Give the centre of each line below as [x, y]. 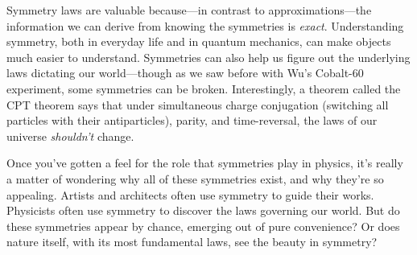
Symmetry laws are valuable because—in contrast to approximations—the [189, 10]
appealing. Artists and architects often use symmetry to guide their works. [190, 194]
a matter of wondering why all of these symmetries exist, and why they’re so [195, 178]
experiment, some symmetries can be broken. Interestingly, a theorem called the [204, 88]
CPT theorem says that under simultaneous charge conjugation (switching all [198, 104]
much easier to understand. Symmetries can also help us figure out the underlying [208, 57]
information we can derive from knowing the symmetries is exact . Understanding [205, 25]
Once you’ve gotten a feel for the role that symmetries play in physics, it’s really [205, 163]
